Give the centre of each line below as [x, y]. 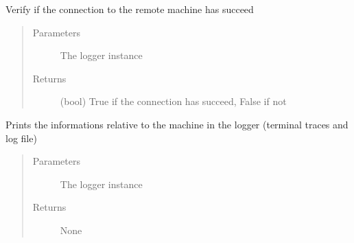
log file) [21, 138]
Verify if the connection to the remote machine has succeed [130, 9]
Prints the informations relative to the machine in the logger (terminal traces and [177, 124]
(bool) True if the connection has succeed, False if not [173, 101]
